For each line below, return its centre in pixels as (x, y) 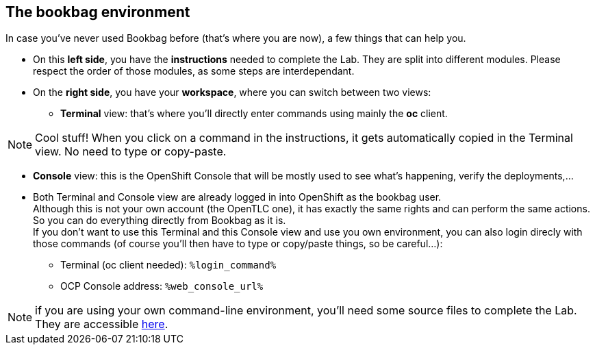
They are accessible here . (102, 324)
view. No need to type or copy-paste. (131, 152)
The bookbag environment (98, 12)
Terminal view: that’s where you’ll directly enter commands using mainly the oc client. (254, 114)
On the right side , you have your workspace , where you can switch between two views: (232, 92)
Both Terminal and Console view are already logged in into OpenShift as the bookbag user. (237, 197)
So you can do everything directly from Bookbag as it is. (160, 221)
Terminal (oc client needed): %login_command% (168, 265)
